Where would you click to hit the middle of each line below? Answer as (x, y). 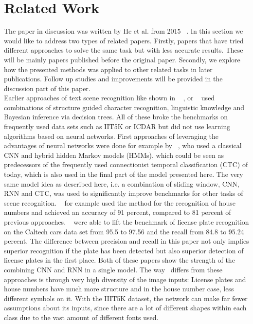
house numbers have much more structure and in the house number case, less (119, 289)
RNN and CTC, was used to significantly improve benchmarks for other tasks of (124, 193)
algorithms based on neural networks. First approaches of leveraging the (111, 136)
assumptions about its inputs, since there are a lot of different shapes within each (125, 308)
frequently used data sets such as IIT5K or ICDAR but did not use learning (117, 126)
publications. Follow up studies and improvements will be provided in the (113, 79)
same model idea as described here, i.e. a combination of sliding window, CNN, (122, 183)
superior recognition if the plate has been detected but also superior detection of (124, 250)
